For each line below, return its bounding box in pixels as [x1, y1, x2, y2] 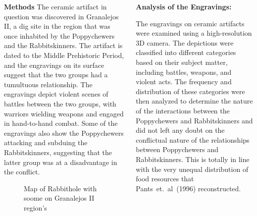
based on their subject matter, [136, 56, 228, 67]
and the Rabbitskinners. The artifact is [4, 40, 123, 51]
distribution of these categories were [136, 86, 245, 96]
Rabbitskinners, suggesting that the [4, 147, 112, 157]
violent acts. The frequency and [136, 76, 232, 87]
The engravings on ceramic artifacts [136, 18, 245, 28]
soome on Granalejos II [24, 193, 95, 203]
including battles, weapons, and [136, 66, 232, 77]
